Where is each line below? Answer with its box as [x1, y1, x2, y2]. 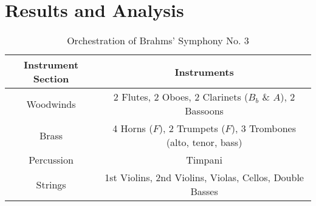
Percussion [29, 153, 74, 167]
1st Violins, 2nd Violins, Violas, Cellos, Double [105, 170, 304, 185]
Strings [36, 177, 66, 191]
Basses [190, 184, 218, 199]
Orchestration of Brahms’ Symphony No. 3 [67, 33, 249, 48]
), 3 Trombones [231, 121, 297, 136]
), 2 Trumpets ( [159, 121, 225, 136]
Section [33, 71, 69, 86]
